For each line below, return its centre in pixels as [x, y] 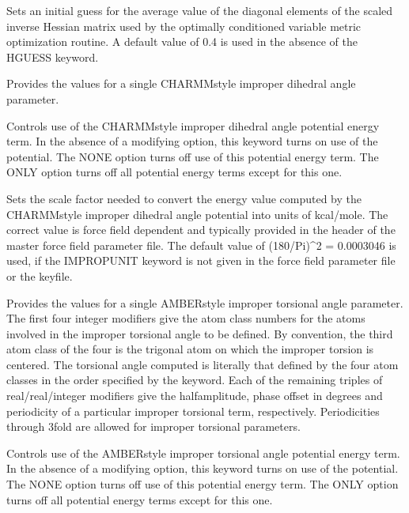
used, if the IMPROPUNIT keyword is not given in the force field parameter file [201, 260]
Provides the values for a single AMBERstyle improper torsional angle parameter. [205, 302]
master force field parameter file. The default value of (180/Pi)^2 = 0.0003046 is [201, 245]
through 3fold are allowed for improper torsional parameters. [153, 426]
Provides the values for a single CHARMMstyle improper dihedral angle [181, 83]
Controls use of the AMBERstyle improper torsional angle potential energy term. [203, 453]
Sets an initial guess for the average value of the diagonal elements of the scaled [200, 10]
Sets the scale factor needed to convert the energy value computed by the [184, 198]
